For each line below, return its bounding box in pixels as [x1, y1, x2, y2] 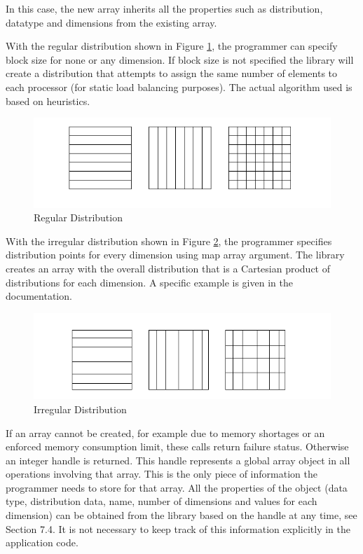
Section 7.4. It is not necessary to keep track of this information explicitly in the [6, 521, 350, 536]
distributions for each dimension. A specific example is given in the [6, 275, 293, 289]
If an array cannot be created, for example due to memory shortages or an [6, 425, 325, 440]
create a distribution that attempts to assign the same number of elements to [6, 66, 338, 81]
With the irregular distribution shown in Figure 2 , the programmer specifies [6, 233, 332, 248]
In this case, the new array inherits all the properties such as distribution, [6, 1, 323, 15]
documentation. [6, 289, 72, 303]
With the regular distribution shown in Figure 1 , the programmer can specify [6, 39, 338, 53]
